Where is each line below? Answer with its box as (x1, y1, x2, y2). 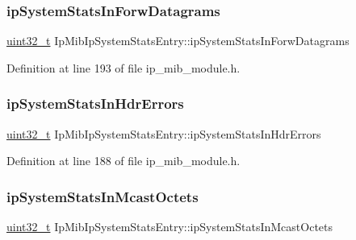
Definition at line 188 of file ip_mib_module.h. (6, 152, 241, 169)
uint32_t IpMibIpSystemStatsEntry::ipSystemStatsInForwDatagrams (6, 32, 350, 49)
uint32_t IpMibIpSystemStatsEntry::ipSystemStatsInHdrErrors (6, 125, 321, 142)
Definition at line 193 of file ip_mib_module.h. (6, 59, 241, 76)
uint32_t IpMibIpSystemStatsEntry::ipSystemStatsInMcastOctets (6, 218, 333, 235)
